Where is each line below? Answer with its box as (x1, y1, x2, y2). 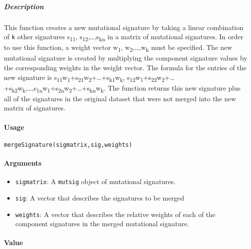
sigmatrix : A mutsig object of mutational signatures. (15, 176, 176, 187)
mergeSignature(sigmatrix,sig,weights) (4, 141, 132, 148)
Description (4, 1, 44, 11)
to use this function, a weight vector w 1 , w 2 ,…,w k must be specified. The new (4, 42, 232, 54)
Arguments (4, 158, 42, 168)
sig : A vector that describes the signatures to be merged (15, 192, 184, 202)
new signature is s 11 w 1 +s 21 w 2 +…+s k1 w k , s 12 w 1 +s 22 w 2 (4, 72, 165, 83)
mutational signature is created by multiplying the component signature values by (4, 53, 248, 63)
